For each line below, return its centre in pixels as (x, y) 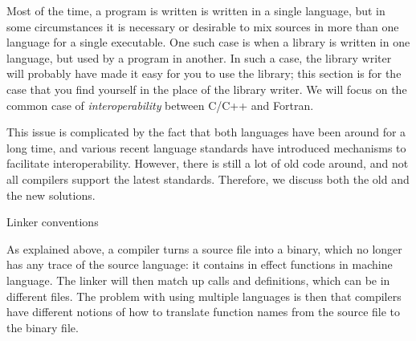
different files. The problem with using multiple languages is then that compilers (204, 296)
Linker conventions (53, 222)
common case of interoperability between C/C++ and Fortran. (160, 105)
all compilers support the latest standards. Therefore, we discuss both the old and (208, 179)
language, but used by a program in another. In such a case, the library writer (199, 57)
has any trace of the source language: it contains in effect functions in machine (200, 264)
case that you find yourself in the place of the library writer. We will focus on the (207, 89)
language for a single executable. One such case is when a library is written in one (208, 42)
